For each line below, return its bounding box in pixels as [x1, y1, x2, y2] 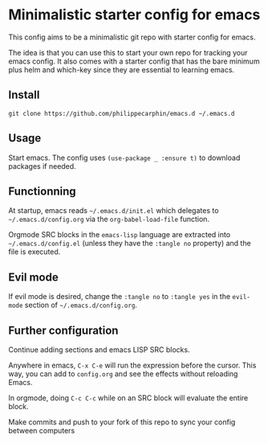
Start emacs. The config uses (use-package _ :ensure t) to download [8, 153, 241, 162]
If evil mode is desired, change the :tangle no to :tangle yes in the [8, 292, 231, 301]
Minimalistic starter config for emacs [8, 6, 261, 24]
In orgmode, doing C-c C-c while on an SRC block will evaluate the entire [8, 393, 249, 403]
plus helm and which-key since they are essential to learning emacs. [8, 64, 235, 74]
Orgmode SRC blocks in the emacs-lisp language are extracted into [8, 230, 231, 240]
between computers [8, 426, 75, 435]
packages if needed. [8, 161, 76, 170]
